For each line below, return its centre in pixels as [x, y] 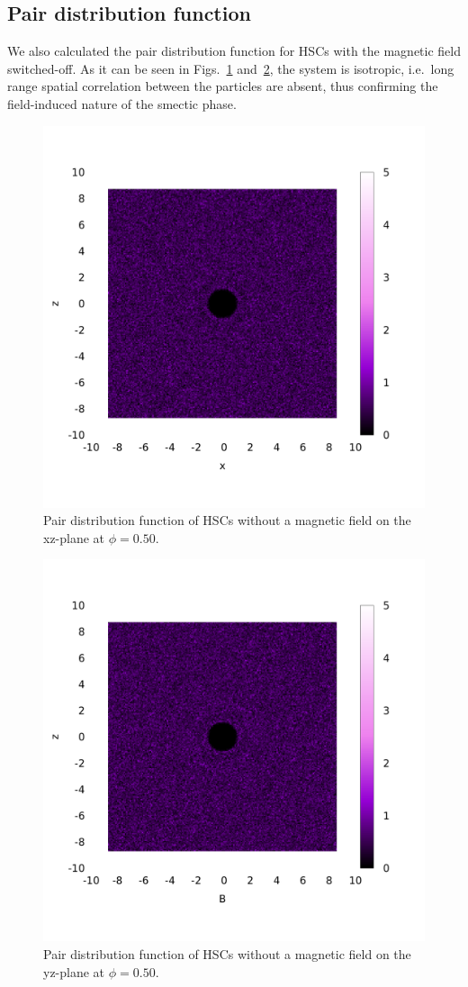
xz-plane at [74, 537]
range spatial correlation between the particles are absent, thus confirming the [223, 86]
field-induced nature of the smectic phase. [122, 103]
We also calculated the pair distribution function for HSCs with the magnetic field [234, 51]
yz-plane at [74, 971]
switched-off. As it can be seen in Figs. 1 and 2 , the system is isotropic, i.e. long [231, 68]
